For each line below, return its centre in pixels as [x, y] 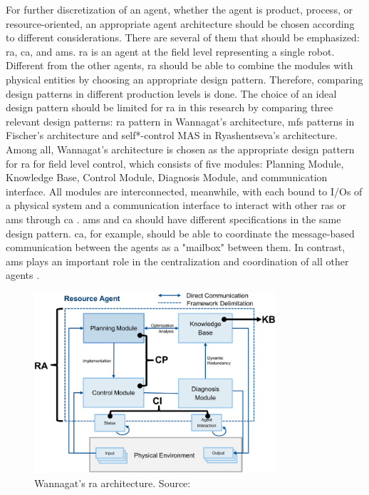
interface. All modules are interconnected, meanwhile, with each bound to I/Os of [184, 191]
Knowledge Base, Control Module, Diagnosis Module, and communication [167, 177]
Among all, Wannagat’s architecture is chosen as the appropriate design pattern [180, 149]
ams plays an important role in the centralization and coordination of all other [177, 261]
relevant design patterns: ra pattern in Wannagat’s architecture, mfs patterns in [180, 121]
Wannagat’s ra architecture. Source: [113, 483]
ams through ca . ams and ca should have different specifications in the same [173, 219]
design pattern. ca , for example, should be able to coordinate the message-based [180, 233]
